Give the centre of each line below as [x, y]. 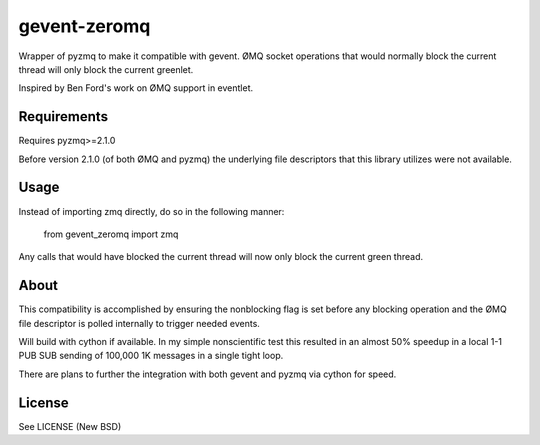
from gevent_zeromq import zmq [111, 234]
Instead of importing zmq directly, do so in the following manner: [151, 211]
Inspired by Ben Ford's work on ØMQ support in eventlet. [136, 88]
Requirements [63, 116]
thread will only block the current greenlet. [106, 69]
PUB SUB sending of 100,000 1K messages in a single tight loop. [151, 356]
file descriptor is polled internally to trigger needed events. [139, 323]
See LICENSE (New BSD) [70, 426]
